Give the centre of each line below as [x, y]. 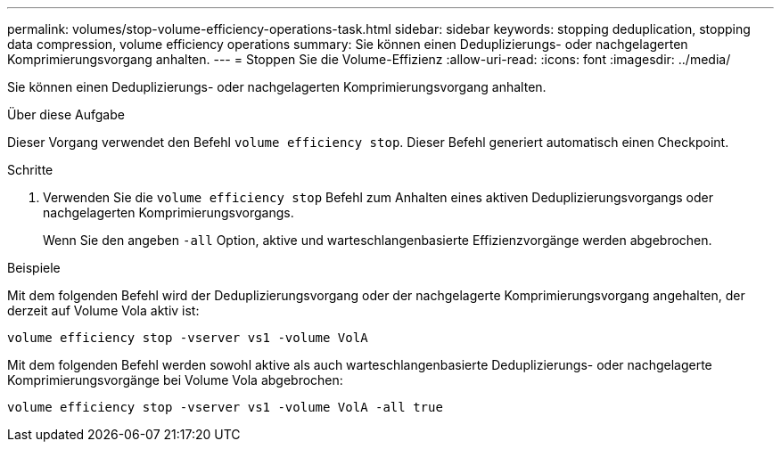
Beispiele [34, 268]
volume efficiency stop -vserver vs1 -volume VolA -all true [225, 407]
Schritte [30, 170]
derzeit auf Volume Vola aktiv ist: [103, 310]
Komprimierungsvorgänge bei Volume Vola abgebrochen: [175, 380]
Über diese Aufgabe [66, 114]
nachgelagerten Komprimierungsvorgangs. [169, 212]
